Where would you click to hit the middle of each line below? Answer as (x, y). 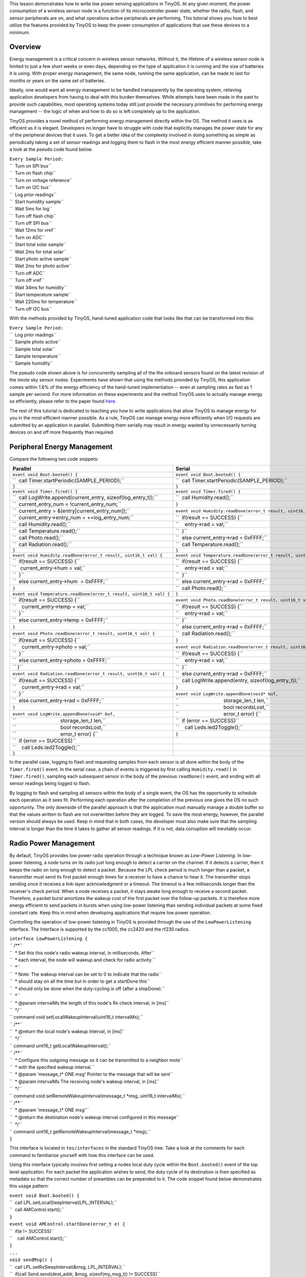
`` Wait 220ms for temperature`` (43, 302)
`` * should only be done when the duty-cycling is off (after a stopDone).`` (87, 988)
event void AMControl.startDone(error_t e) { (67, 1224)
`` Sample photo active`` (35, 342)
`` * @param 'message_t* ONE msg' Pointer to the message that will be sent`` (91, 1074)
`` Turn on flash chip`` (33, 173)
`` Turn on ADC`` (27, 237)
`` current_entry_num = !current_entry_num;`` (67, 504)
